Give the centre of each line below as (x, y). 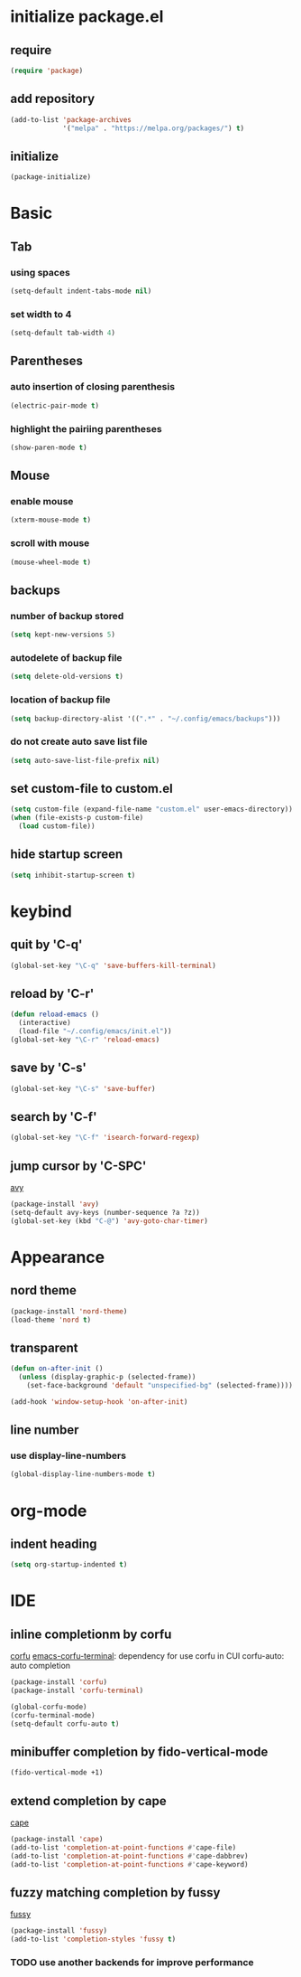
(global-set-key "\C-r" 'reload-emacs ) (85, 1040)
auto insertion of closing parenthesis (92, 387)
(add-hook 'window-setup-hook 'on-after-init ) (99, 1402)
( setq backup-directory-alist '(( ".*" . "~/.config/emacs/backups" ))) (146, 719)
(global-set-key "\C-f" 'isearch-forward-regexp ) (105, 1138)
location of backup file (60, 700)
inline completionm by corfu (91, 1634)
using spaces (40, 272)
